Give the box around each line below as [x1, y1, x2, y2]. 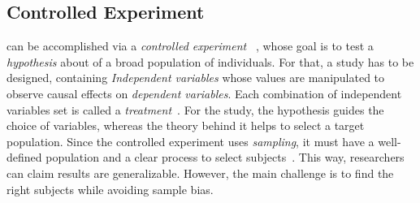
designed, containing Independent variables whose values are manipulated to [6, 69, 385, 86]
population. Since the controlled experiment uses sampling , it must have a [6, 132, 375, 149]
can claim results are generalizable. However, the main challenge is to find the [6, 164, 394, 181]
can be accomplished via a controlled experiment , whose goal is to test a [6, 37, 374, 54]
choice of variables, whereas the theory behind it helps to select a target [6, 117, 365, 134]
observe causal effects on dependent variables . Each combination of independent [6, 84, 402, 101]
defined [6, 149, 42, 166]
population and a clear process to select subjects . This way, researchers [45, 149, 405, 166]
